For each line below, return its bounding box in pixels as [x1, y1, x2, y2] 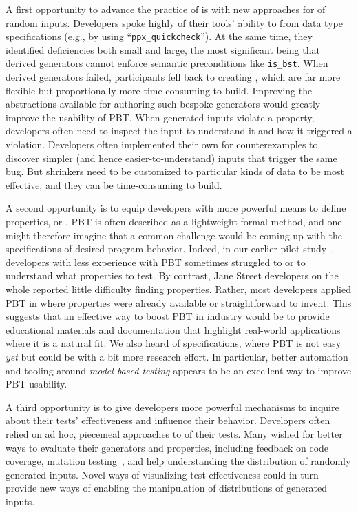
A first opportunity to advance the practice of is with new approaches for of [6, 2, 326, 16]
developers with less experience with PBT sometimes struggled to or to [6, 254, 306, 269]
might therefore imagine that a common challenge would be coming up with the [6, 228, 342, 242]
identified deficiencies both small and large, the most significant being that [6, 42, 320, 57]
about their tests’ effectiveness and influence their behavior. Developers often [6, 413, 330, 428]
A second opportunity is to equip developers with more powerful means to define [6, 201, 346, 215]
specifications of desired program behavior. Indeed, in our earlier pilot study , [6, 241, 335, 256]
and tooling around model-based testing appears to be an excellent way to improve [6, 363, 352, 377]
